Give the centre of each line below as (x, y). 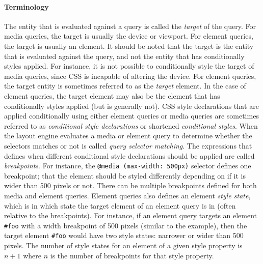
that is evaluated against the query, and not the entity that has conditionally (124, 56)
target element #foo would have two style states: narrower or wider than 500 (124, 235)
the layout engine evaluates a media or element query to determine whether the (128, 136)
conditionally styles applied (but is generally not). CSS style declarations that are (131, 106)
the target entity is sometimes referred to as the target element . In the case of (125, 86)
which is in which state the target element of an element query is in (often (120, 205)
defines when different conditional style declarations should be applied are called (129, 155)
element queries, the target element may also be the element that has (112, 95)
